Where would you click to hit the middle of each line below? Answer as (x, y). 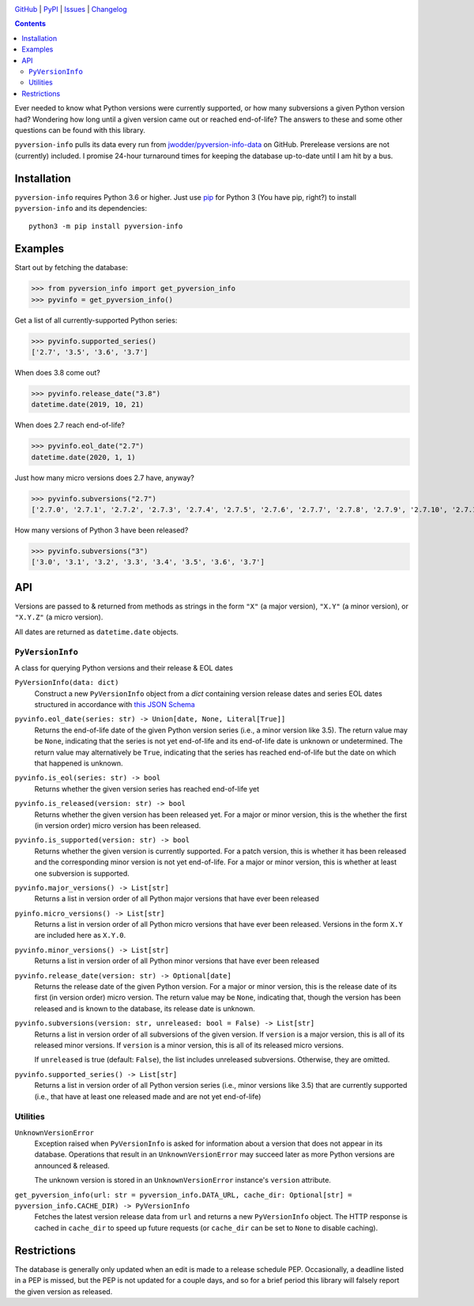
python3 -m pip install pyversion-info (106, 226)
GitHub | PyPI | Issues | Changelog (71, 9)
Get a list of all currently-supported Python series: (96, 320)
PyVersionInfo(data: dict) (67, 683)
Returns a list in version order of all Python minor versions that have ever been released (177, 961)
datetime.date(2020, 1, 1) (83, 457)
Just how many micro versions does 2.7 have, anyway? (105, 477)
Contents (30, 24)
